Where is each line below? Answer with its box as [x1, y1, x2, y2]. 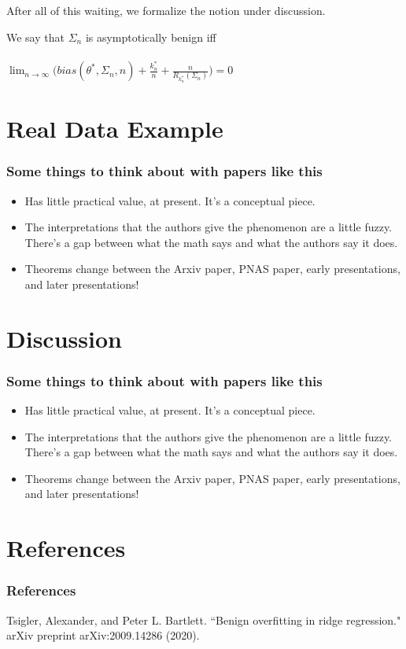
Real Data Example [6, 112, 223, 145]
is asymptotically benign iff [85, 28, 216, 45]
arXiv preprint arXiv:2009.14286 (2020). [6, 627, 200, 643]
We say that [6, 28, 65, 45]
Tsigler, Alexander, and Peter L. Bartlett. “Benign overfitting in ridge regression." [6, 611, 401, 628]
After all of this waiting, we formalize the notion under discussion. [6, 2, 326, 18]
